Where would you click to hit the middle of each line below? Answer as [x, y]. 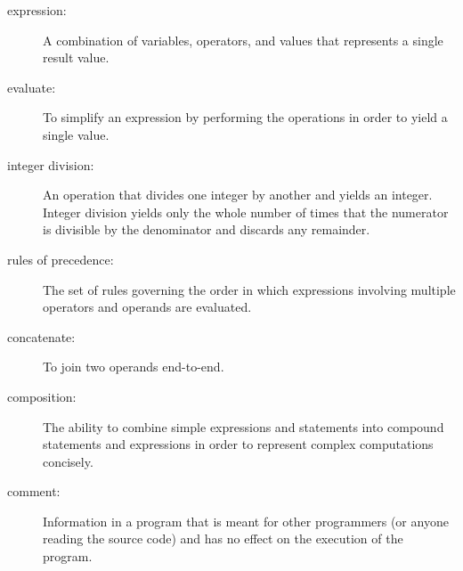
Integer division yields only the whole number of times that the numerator [246, 212]
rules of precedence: [61, 259]
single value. [76, 134]
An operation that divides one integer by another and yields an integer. [238, 195]
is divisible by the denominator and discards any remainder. [207, 229]
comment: [34, 491]
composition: [42, 396]
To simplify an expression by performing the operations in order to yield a [245, 117]
